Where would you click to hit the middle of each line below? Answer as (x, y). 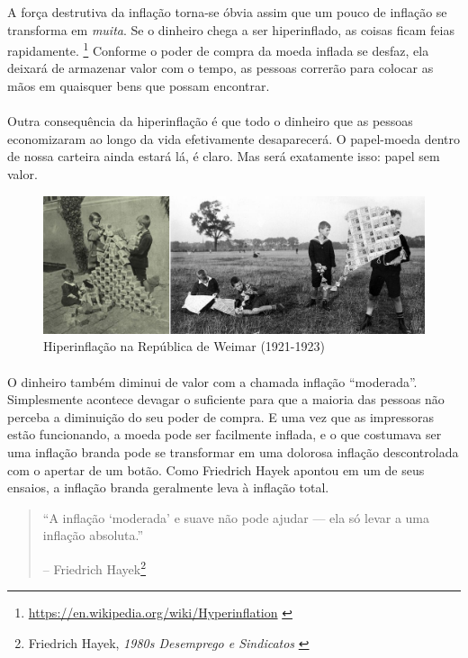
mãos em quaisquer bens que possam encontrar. (139, 86)
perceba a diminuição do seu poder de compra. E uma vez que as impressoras (221, 416)
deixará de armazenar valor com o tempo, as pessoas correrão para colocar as (220, 68)
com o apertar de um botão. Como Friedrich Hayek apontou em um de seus (216, 469)
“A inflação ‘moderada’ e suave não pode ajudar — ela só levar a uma (236, 517)
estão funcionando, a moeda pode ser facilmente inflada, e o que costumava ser (225, 434)
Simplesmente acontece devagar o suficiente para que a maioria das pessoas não (226, 399)
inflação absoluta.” (93, 535)
